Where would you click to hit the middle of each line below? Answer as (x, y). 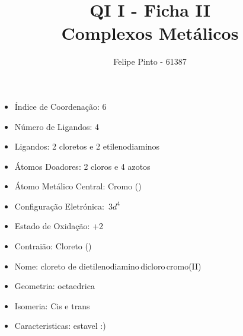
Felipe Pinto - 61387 (150, 61)
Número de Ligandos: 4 (57, 126)
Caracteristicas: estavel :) (60, 326)
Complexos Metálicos (150, 33)
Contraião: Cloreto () (53, 246)
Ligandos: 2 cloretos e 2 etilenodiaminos (87, 146)
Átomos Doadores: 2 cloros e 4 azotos (82, 166)
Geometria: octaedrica (55, 286)
